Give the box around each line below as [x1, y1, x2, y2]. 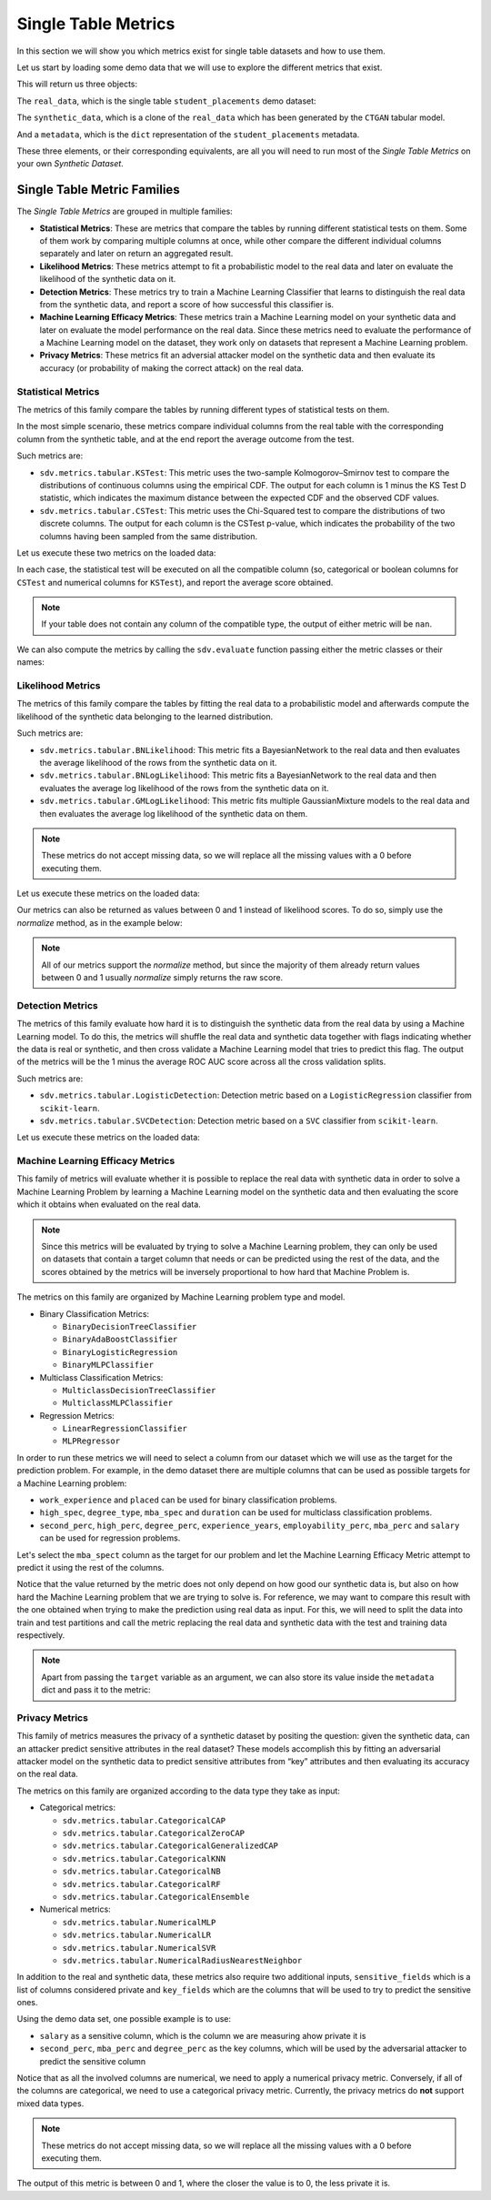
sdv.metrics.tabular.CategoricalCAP [62, 1815, 226, 1825]
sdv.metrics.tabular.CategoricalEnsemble [62, 1892, 250, 1902]
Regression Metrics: [39, 1410, 115, 1421]
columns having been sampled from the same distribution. [39, 530, 258, 541]
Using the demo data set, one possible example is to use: [16, 2014, 232, 2024]
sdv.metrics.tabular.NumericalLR [62, 1930, 212, 1941]
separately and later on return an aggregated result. [39, 248, 234, 259]
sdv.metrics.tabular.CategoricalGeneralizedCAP [62, 1841, 279, 1851]
